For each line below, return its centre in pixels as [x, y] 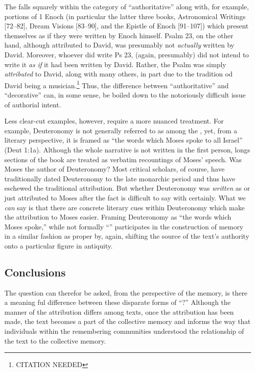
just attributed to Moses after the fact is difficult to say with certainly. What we [125, 197]
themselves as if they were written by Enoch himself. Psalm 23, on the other [119, 35]
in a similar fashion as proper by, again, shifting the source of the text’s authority [127, 236]
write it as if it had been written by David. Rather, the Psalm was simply [115, 64]
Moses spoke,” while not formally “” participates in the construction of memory [124, 226]
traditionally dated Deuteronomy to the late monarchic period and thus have [120, 178]
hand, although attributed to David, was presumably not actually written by [119, 45]
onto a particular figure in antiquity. [59, 245]
